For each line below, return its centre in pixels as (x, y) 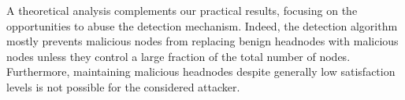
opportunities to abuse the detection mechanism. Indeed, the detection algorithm (202, 25)
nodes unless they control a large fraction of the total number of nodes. (178, 56)
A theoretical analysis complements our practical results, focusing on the (182, 10)
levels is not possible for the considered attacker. (123, 86)
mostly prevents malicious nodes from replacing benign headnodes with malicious (202, 41)
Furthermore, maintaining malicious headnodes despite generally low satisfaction (201, 71)
